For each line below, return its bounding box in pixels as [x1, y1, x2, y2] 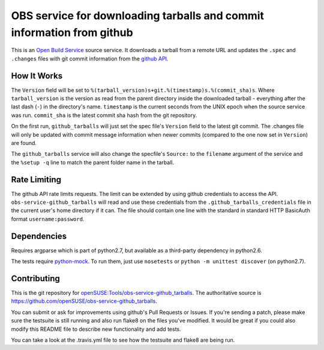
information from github [11, 26, 133, 39]
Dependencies [11, 231, 67, 241]
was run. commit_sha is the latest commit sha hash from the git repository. [11, 111, 197, 119]
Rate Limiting [11, 174, 61, 185]
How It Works [11, 71, 63, 81]
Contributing [11, 273, 60, 283]
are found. [11, 139, 37, 146]
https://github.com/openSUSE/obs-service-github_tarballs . [11, 297, 157, 305]
